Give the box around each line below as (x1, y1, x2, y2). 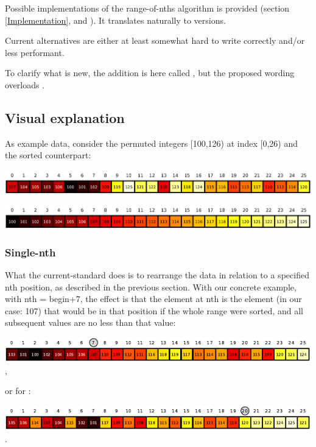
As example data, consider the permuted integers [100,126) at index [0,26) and (5, 136, 298, 149)
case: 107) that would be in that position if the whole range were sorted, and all (5, 304, 303, 317)
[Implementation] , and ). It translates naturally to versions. (5, 13, 226, 26)
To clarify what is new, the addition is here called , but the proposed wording (5, 66, 295, 79)
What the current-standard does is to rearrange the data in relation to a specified (5, 269, 309, 281)
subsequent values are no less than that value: (5, 316, 176, 329)
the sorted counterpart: (5, 149, 91, 161)
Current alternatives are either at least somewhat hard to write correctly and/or (5, 34, 305, 47)
